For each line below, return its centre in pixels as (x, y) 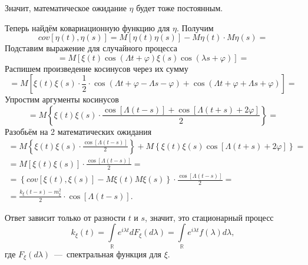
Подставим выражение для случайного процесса (91, 48)
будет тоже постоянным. (180, 8)
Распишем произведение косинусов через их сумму (97, 68)
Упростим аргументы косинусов (62, 99)
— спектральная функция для (108, 254)
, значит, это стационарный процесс (209, 217)
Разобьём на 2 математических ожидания (78, 131)
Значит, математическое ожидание (66, 8)
